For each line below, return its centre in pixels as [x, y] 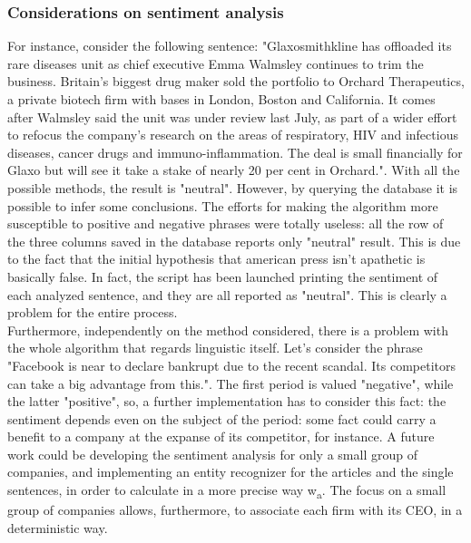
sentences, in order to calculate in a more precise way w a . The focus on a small [227, 491]
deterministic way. [58, 527]
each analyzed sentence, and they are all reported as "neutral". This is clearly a [227, 294]
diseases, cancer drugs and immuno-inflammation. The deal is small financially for [235, 152]
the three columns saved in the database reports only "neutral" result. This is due [234, 241]
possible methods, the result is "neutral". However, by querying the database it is [233, 187]
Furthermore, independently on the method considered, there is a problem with [228, 330]
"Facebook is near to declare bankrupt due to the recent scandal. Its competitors [231, 365]
